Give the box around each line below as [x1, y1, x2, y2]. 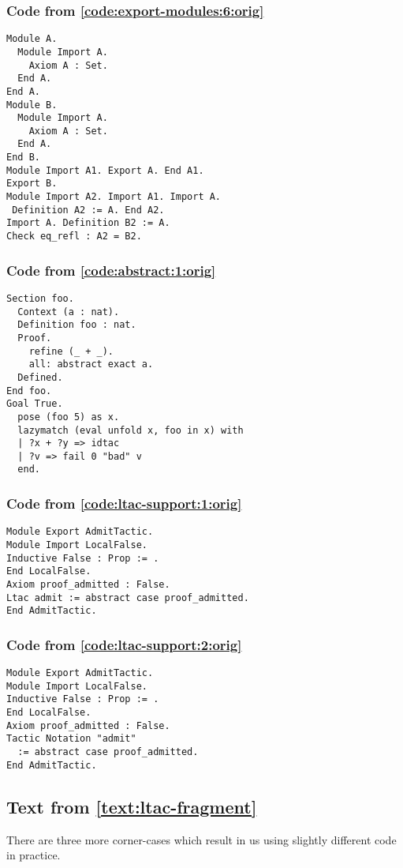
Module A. [6, 33, 58, 45]
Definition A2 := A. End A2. [12, 204, 165, 216]
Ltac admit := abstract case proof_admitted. [6, 592, 249, 603]
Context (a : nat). [17, 306, 120, 318]
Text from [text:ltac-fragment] [6, 794, 257, 818]
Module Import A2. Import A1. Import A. [6, 191, 222, 203]
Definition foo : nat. [17, 319, 136, 331]
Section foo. [6, 292, 74, 304]
